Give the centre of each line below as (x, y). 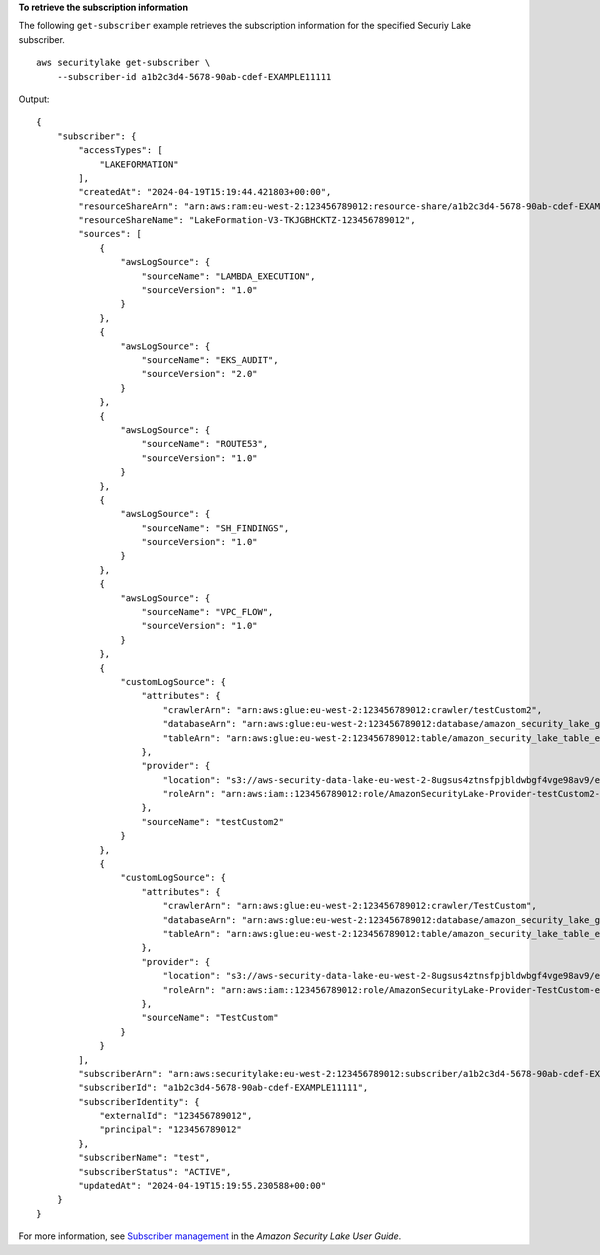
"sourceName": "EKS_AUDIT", (210, 359)
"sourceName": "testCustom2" (213, 821)
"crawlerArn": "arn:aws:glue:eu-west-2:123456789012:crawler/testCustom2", (352, 709)
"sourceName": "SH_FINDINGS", (215, 528)
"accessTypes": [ (121, 150)
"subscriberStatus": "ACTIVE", (155, 1171)
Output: (34, 99)
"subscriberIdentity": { (139, 1101)
